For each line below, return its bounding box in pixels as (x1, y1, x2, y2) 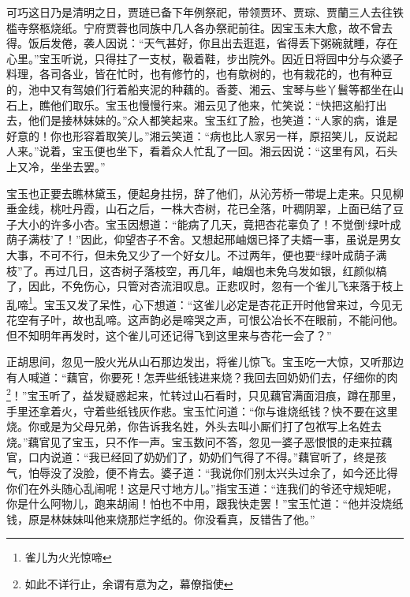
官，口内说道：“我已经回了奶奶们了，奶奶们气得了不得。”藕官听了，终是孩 (6, 449, 387, 465)
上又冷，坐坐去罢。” (6, 158, 106, 174)
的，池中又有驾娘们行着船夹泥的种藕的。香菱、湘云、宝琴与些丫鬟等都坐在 (6, 80, 393, 97)
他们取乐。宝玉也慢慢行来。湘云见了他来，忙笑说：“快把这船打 (50, 96, 376, 113)
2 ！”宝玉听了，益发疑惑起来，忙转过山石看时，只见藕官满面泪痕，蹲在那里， (6, 385, 403, 403)
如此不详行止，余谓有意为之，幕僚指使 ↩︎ (24, 575, 233, 591)
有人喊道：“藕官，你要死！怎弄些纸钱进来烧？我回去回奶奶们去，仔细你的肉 (6, 368, 398, 385)
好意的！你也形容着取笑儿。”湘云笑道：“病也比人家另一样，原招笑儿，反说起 (6, 127, 398, 144)
